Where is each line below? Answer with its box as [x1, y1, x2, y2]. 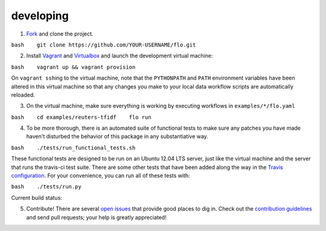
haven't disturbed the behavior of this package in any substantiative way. [26, 133, 208, 140]
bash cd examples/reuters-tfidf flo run [11, 113, 152, 121]
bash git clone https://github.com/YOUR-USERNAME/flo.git [11, 41, 196, 48]
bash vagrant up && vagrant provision [11, 63, 136, 71]
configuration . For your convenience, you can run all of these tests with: [11, 172, 190, 179]
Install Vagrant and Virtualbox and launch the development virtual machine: [26, 52, 213, 60]
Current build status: [11, 194, 63, 201]
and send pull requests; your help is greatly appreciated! [26, 214, 167, 221]
